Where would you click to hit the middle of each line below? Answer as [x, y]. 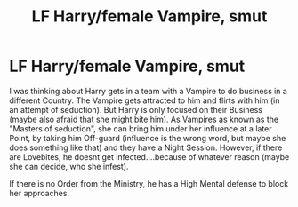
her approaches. [39, 193]
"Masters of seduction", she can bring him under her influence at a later [141, 128]
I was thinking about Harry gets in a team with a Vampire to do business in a [148, 91]
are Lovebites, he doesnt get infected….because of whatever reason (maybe [149, 156]
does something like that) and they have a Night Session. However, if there [146, 147]
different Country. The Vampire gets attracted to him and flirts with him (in [145, 100]
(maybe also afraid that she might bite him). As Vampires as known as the [144, 119]
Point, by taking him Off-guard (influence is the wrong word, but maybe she [148, 138]
